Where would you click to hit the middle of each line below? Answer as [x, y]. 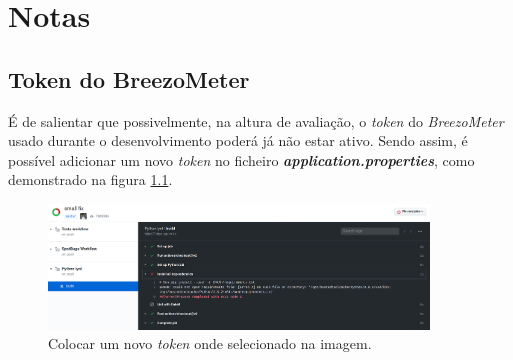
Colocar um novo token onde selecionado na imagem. [210, 343]
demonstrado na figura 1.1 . [90, 179]
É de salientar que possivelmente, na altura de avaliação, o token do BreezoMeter [256, 120]
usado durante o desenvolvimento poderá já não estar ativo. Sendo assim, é [238, 140]
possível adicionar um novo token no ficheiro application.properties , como [241, 159]
